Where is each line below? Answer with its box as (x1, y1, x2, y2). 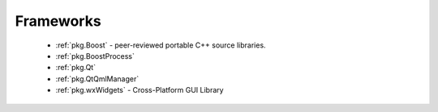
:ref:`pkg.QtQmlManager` (55, 73, 140, 84)
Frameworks (15, 12, 101, 30)
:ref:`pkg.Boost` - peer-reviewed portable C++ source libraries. (55, 40, 267, 50)
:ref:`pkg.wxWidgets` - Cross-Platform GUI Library (55, 85, 224, 95)
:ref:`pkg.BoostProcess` (55, 51, 135, 60)
